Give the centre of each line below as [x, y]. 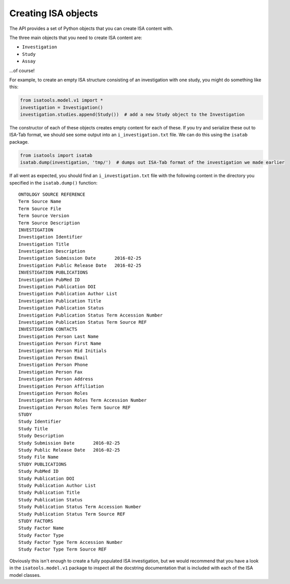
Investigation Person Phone [53, 365]
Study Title [33, 428]
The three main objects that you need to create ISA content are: [76, 38]
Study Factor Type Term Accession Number [70, 542]
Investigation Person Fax [51, 372]
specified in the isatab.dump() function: [53, 183]
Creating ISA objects [54, 13]
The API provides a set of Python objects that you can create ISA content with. [91, 28]
